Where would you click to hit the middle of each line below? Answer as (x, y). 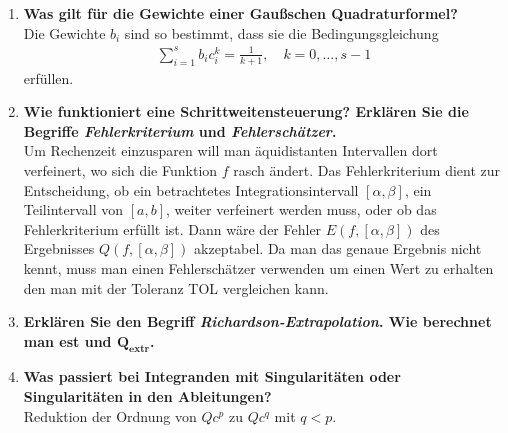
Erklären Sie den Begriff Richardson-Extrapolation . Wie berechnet (257, 321)
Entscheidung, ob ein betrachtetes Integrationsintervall (191, 189)
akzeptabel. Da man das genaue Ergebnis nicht (338, 248)
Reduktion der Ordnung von (110, 415)
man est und (67, 340)
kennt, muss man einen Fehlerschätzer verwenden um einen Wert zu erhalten (258, 267)
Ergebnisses (59, 248)
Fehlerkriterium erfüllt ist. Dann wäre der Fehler (172, 228)
